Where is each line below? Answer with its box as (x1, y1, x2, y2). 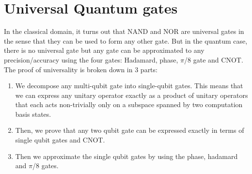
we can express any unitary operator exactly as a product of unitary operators (15, 90, 248, 100)
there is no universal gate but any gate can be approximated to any (4, 45, 205, 55)
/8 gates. (32, 160, 59, 171)
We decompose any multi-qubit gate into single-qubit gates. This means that (15, 80, 243, 91)
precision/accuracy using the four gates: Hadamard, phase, (4, 54, 178, 64)
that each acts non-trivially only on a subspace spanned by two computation (15, 99, 243, 110)
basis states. (15, 109, 51, 119)
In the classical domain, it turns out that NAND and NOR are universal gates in (4, 26, 244, 36)
